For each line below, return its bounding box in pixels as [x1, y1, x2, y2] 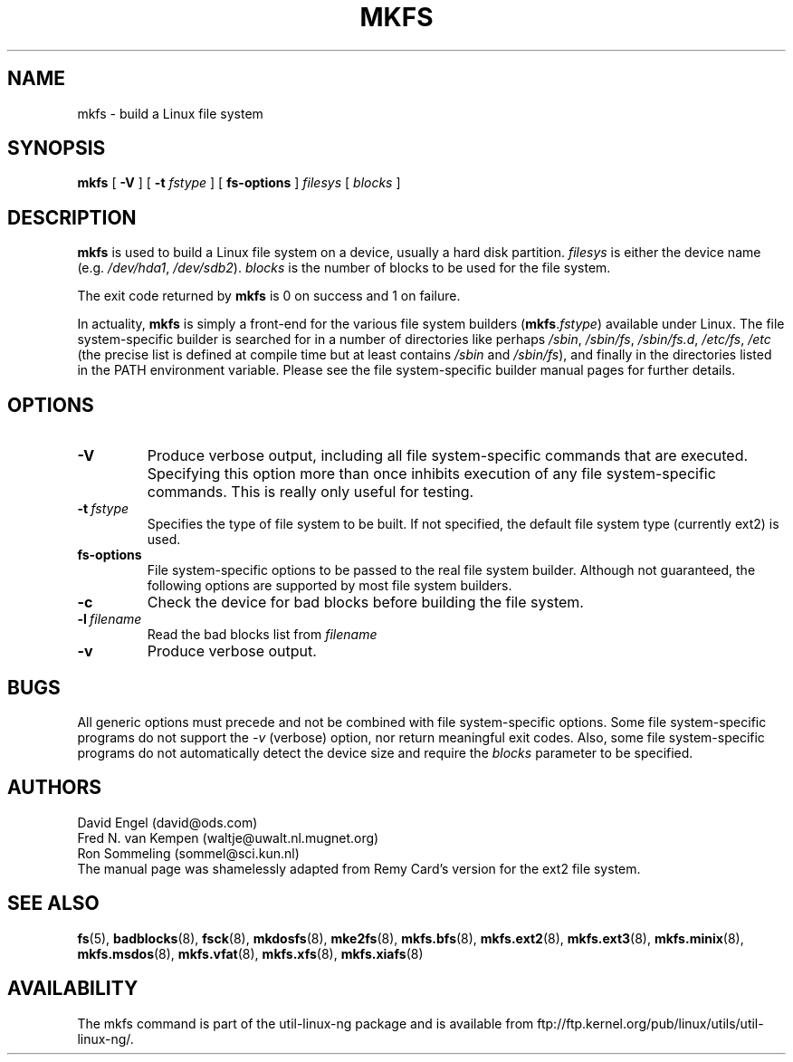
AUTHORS [7, 776, 102, 799]
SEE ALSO [7, 892, 100, 915]
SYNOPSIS [7, 137, 106, 160]
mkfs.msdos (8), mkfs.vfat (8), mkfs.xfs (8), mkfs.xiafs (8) [77, 945, 424, 962]
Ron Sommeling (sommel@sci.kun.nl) [77, 845, 300, 861]
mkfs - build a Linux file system [77, 105, 263, 121]
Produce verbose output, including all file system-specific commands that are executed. [147, 446, 749, 465]
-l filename [77, 611, 142, 627]
